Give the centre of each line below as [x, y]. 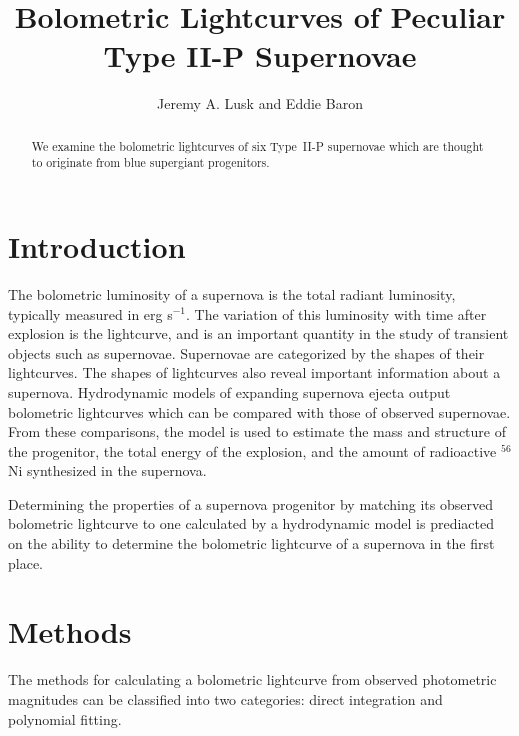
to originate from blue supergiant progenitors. [150, 162]
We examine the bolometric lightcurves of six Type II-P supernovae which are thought [257, 145]
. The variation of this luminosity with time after [336, 313]
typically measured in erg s [90, 313]
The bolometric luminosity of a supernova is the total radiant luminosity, [232, 293]
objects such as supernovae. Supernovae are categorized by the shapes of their [246, 352]
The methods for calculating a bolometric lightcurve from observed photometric [252, 679]
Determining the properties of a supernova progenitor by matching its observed [250, 503]
